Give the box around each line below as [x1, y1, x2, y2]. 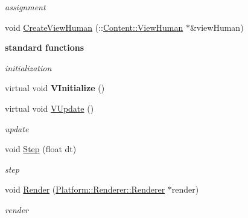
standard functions [5, 41, 84, 54]
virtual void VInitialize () [5, 82, 105, 94]
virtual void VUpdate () [5, 101, 94, 114]
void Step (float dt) [5, 143, 77, 155]
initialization [5, 61, 52, 74]
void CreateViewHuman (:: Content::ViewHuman [5, 21, 183, 33]
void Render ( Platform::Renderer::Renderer [5, 183, 165, 196]
